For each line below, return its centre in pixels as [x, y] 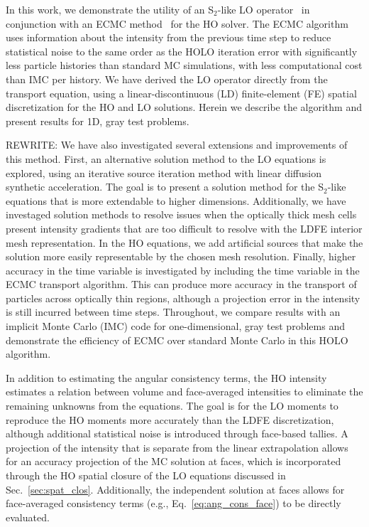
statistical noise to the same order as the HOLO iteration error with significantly [182, 51]
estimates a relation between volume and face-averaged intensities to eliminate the [184, 392]
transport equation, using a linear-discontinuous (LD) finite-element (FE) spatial [181, 93]
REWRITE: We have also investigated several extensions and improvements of [177, 145]
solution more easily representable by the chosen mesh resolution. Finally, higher [181, 256]
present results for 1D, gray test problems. [98, 121]
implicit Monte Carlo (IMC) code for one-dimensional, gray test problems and [175, 326]
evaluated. [28, 517]
